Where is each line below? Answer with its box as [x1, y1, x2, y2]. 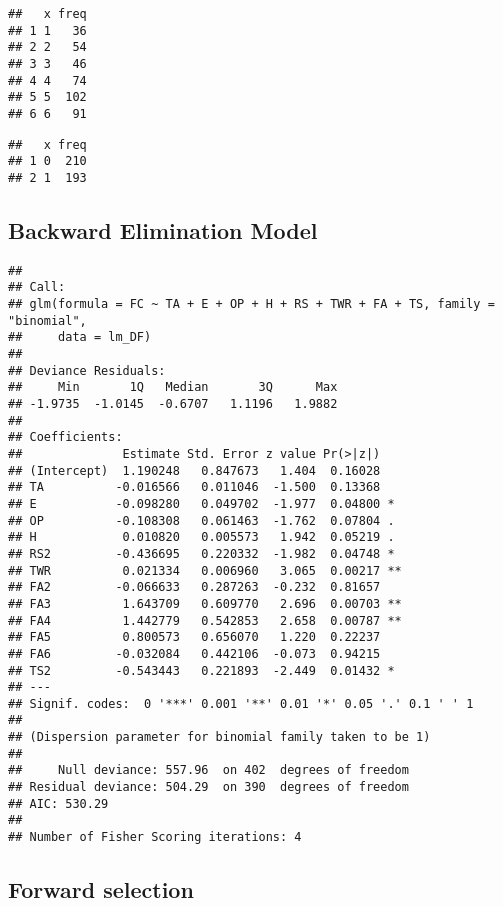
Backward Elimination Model [8, 214, 318, 245]
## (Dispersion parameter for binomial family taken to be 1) [8, 730, 431, 745]
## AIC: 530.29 [8, 796, 109, 811]
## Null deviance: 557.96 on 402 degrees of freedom [8, 763, 409, 778]
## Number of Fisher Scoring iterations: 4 [8, 830, 302, 845]
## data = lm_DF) [8, 330, 152, 345]
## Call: [8, 280, 66, 295]
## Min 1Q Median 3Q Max [8, 380, 338, 395]
